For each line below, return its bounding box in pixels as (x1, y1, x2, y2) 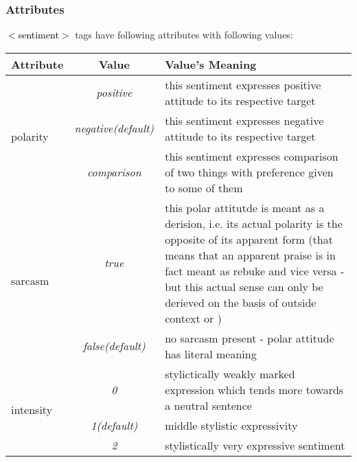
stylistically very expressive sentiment (165, 437, 345, 453)
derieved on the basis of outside (165, 294, 316, 310)
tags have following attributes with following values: (75, 27, 293, 42)
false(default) (82, 338, 146, 354)
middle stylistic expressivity (165, 417, 298, 433)
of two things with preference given (165, 163, 334, 180)
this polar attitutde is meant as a (165, 199, 325, 216)
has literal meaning (165, 345, 257, 362)
